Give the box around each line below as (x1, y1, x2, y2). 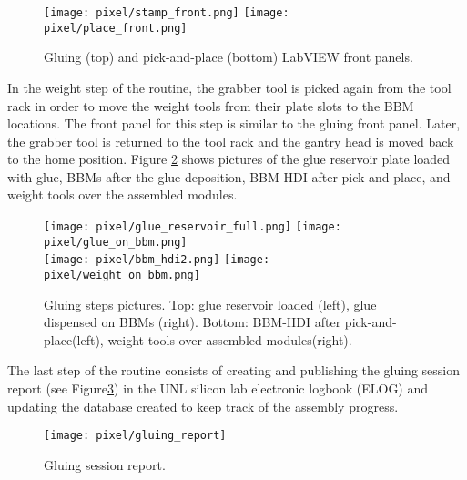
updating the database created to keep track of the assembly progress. (7, 396, 399, 415)
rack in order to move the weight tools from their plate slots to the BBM (7, 96, 414, 115)
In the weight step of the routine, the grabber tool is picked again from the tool (7, 77, 452, 97)
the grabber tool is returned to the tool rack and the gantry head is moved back (7, 131, 454, 150)
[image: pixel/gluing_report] (44, 429, 227, 443)
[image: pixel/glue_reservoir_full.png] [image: (44, 220, 341, 234)
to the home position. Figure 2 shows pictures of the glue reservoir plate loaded (7, 149, 451, 169)
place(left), (44, 330, 104, 349)
